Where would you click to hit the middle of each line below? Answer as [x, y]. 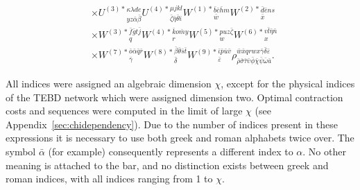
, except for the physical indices [288, 84]
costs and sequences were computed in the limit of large [124, 111]
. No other [324, 152]
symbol [21, 152]
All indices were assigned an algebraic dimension [109, 84]
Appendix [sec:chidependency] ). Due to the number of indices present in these [172, 124]
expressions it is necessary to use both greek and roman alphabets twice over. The [180, 138]
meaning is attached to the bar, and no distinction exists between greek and [167, 165]
